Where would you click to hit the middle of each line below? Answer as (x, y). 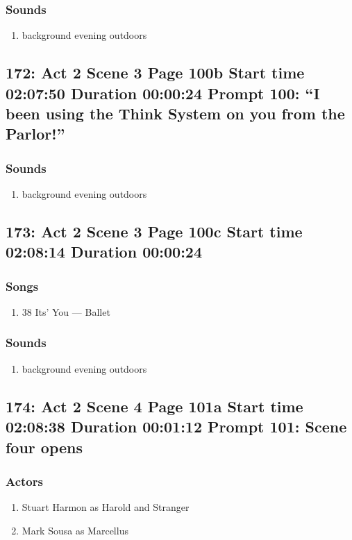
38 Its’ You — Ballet (66, 311)
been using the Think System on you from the (175, 113)
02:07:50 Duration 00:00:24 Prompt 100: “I (163, 93)
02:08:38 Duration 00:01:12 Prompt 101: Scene (176, 427)
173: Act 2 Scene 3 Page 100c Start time (154, 231)
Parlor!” (35, 134)
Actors (24, 481)
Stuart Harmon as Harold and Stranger (106, 507)
